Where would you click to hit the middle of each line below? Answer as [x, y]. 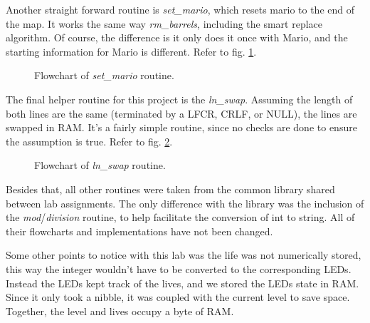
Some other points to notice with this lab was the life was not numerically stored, [184, 255]
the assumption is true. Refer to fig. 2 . [89, 141]
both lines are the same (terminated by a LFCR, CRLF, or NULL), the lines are [181, 113]
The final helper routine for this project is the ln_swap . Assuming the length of [179, 99]
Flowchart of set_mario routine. [104, 75]
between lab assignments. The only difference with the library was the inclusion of [185, 203]
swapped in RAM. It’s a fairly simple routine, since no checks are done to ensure [181, 127]
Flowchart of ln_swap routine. [100, 165]
